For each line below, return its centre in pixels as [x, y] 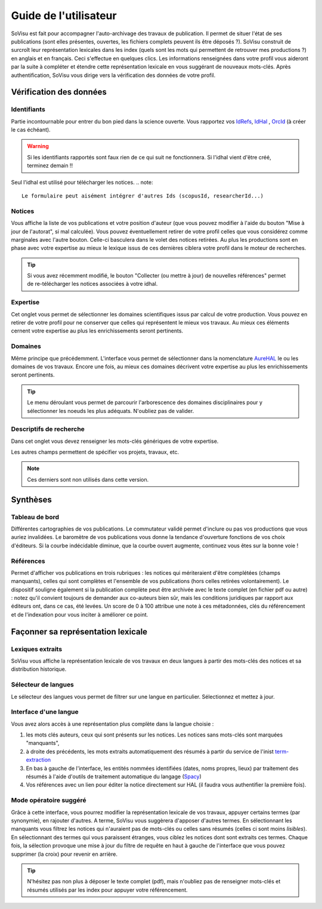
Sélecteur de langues [43, 685]
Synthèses [31, 499]
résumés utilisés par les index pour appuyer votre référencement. [107, 890]
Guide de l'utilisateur [64, 16]
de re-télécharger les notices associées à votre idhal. [92, 284]
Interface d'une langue [45, 712]
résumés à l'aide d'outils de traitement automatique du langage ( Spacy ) [114, 776]
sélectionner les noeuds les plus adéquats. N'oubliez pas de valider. [111, 411]
